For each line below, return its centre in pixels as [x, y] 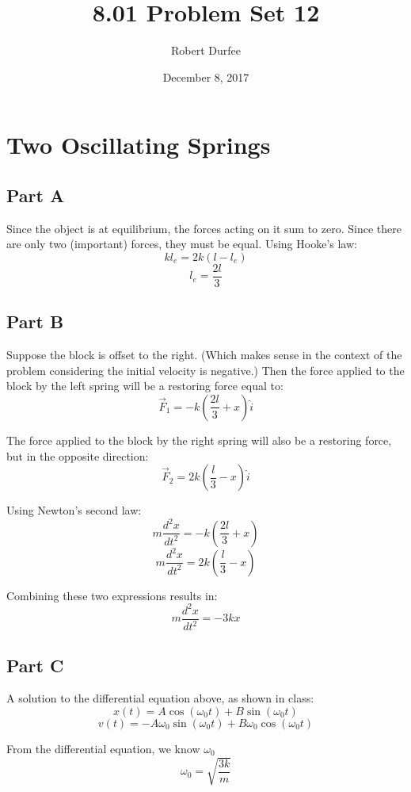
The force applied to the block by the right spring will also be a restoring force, [199, 440]
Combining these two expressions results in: [112, 595]
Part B [35, 321]
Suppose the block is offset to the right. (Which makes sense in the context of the [204, 355]
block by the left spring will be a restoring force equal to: [145, 386]
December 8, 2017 [206, 77]
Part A [36, 195]
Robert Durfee [206, 50]
